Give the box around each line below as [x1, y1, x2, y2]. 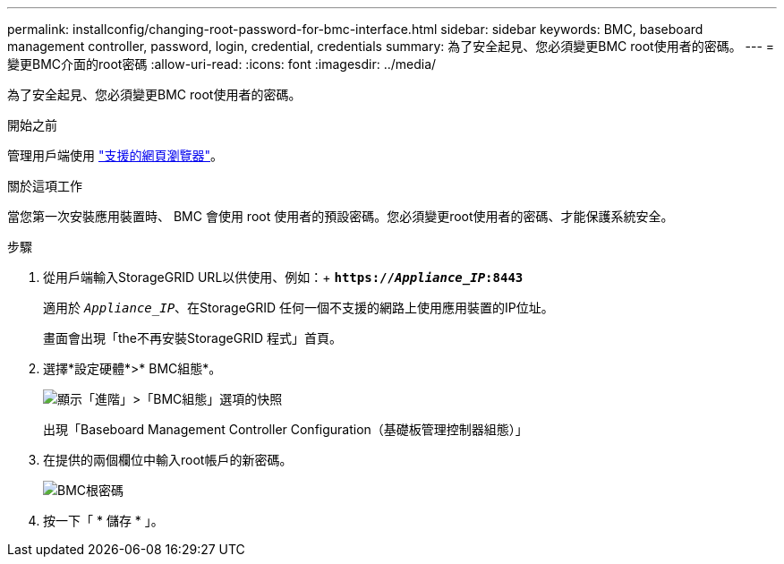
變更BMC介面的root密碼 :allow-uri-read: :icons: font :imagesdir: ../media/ [7, 56, 437, 72]
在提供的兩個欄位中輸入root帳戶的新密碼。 [43, 452, 293, 467]
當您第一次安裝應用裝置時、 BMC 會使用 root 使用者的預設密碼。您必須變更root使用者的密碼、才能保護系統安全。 [7, 209, 674, 224]
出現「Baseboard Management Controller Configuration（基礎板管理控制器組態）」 [43, 422, 528, 437]
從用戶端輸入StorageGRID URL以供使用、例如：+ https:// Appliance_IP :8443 [43, 269, 524, 285]
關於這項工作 [7, 178, 82, 193]
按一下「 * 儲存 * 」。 [43, 513, 164, 528]
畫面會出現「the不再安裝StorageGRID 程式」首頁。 [43, 330, 342, 346]
